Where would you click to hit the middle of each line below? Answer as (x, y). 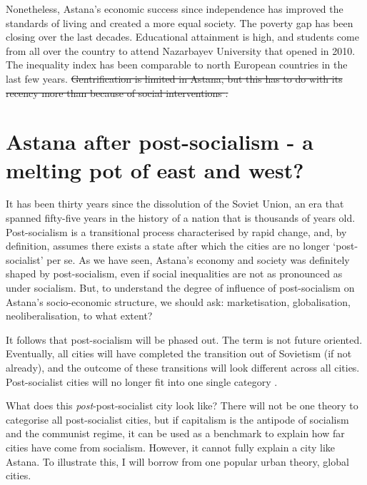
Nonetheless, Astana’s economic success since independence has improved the (175, 9)
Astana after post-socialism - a (160, 142)
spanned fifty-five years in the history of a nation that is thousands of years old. (181, 218)
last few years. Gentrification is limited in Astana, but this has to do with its (174, 78)
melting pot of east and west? (155, 169)
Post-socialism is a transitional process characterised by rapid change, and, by (176, 231)
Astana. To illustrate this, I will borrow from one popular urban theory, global (177, 461)
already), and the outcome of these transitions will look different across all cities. (183, 367)
